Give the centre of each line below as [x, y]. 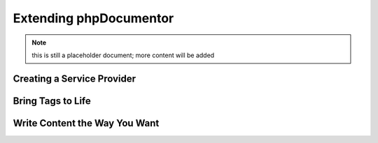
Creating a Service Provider [75, 78]
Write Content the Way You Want [86, 123]
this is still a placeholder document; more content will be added [123, 55]
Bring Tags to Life [52, 101]
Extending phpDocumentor [93, 18]
